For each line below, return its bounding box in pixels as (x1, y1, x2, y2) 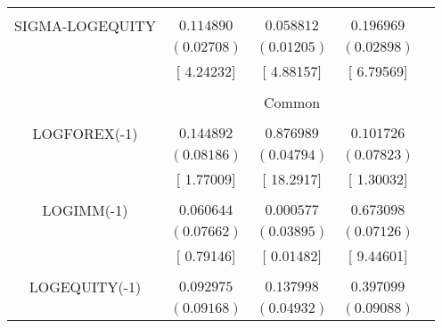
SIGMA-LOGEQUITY (14, 15, 156, 36)
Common (264, 92, 321, 112)
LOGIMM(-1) (42, 200, 128, 220)
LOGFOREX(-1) (32, 123, 138, 143)
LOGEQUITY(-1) (29, 276, 142, 297)
